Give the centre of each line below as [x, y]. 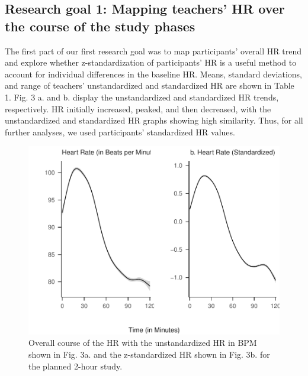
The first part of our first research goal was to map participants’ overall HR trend [153, 51]
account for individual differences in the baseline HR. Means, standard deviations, [154, 74]
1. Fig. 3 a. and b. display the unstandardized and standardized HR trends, [142, 97]
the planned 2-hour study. [76, 366]
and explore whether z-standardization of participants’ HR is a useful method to [151, 62]
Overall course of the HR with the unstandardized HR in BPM [143, 343]
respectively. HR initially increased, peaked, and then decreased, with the [138, 108]
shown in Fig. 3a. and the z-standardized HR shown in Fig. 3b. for [149, 354]
